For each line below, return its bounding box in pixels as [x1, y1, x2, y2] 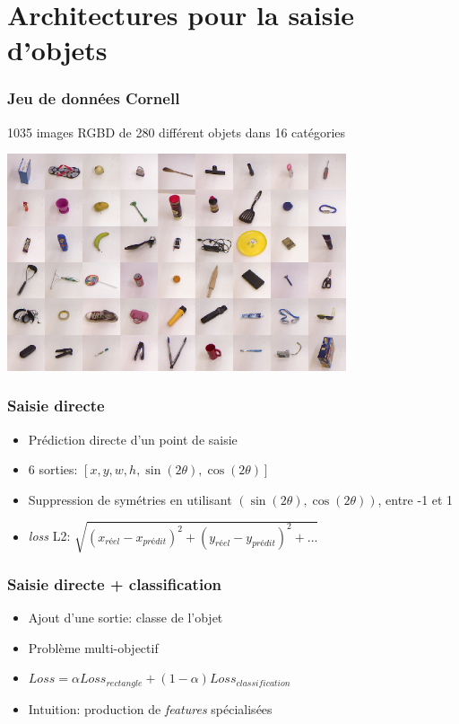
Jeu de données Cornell [7, 87, 180, 110]
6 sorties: [28, 460, 78, 479]
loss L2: [28, 526, 71, 545]
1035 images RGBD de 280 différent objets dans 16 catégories [7, 122, 346, 141]
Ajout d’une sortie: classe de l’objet [28, 608, 223, 627]
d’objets [7, 31, 108, 68]
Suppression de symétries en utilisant [28, 490, 232, 508]
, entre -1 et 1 [377, 490, 454, 508]
